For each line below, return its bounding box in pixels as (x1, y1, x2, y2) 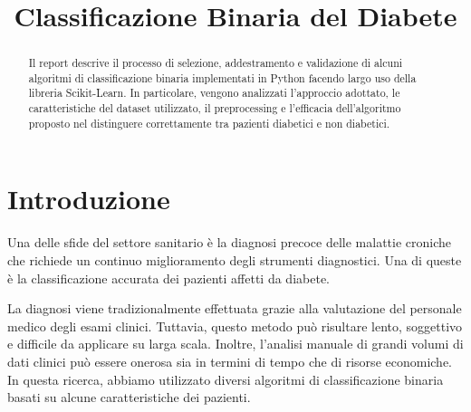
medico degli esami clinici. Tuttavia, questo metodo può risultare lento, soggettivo (7, 316, 463, 335)
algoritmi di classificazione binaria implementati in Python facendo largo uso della (28, 70, 417, 85)
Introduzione (7, 180, 170, 217)
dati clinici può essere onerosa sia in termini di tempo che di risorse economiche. (7, 351, 452, 370)
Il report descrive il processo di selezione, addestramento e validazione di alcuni (28, 55, 403, 71)
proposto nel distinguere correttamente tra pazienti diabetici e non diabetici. (28, 115, 390, 130)
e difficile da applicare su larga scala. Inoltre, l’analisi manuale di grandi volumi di (7, 334, 464, 353)
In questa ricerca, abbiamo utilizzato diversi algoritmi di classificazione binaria (7, 369, 444, 388)
